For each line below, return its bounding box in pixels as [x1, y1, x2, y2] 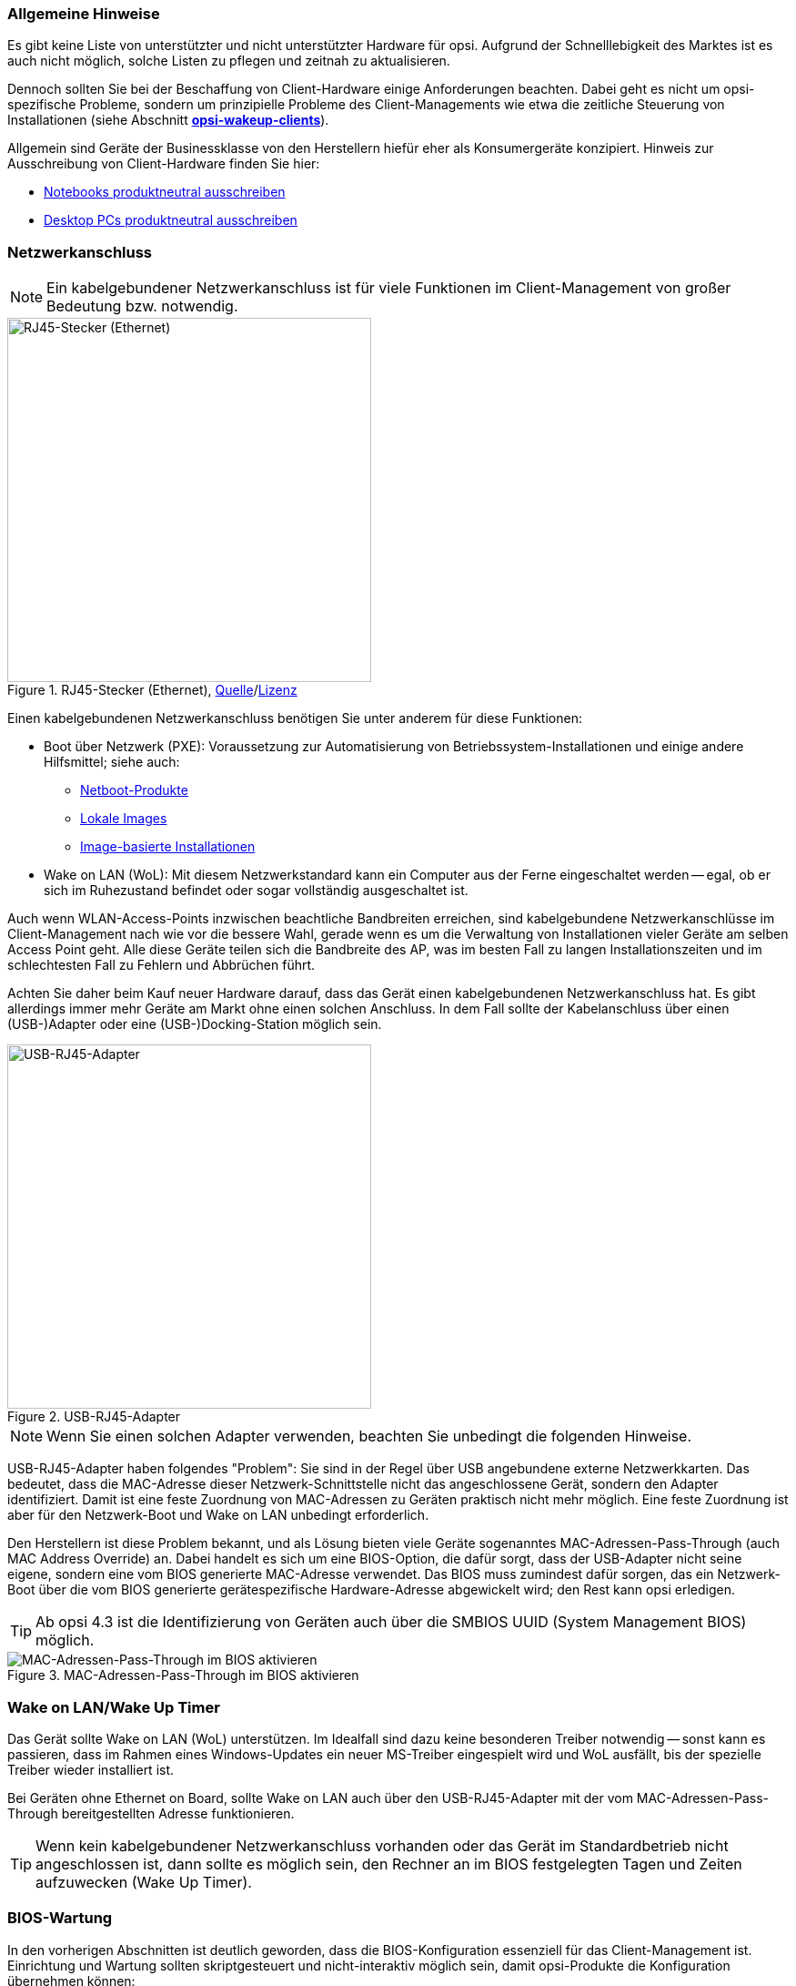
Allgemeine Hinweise [7, 5, 160, 23]
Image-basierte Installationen [80, 839, 256, 855]
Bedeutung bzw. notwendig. [46, 297, 238, 316]
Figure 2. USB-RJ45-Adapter [7, 1409, 181, 1425]
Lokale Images [80, 810, 167, 827]
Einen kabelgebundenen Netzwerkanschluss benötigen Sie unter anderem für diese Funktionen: [7, 710, 582, 727]
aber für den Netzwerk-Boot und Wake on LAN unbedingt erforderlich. [7, 1507, 429, 1523]
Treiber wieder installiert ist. [7, 1761, 175, 1777]
